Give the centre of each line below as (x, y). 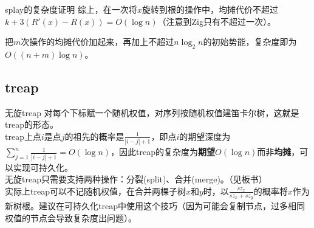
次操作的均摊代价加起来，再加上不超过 (97, 42)
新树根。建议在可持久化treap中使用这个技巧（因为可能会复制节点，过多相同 (155, 206)
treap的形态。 (32, 124)
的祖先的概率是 (94, 136)
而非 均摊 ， (278, 152)
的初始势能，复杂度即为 (250, 42)
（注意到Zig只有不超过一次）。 (217, 21)
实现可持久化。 (43, 167)
